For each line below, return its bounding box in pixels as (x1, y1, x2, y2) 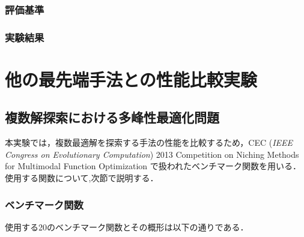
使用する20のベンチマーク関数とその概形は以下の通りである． (5, 220, 249, 233)
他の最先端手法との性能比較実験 (5, 67, 257, 91)
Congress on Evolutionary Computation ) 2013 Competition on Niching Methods (5, 148, 299, 160)
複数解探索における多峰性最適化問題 (5, 108, 219, 127)
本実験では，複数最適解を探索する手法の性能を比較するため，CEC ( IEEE (5, 136, 293, 149)
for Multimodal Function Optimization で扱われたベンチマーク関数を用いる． (5, 160, 302, 172)
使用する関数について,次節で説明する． (5, 172, 159, 184)
